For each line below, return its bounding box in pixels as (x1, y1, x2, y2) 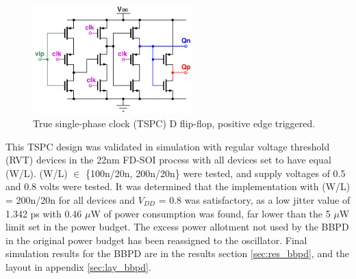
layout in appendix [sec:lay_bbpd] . (5, 259, 151, 274)
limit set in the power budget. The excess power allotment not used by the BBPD (5, 220, 349, 234)
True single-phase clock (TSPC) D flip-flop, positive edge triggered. (33, 116, 316, 130)
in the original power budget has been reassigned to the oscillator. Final (5, 232, 307, 247)
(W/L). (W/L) (5, 165, 68, 180)
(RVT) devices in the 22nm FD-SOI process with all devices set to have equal (5, 152, 331, 167)
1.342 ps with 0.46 (5, 206, 82, 220)
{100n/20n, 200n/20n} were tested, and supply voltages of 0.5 (86, 165, 346, 180)
